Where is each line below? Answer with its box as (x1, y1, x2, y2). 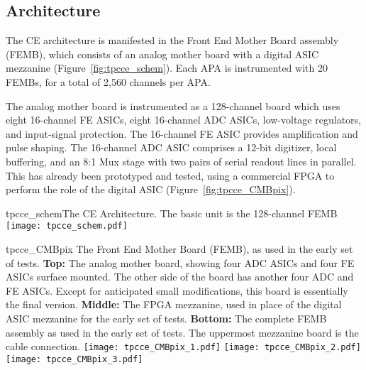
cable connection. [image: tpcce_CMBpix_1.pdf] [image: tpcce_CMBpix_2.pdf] (6, 339, 361, 354)
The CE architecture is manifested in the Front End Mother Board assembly (6, 33, 339, 48)
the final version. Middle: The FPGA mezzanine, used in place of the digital (6, 297, 342, 312)
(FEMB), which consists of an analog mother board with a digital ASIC (6, 46, 319, 61)
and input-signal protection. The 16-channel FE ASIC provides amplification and (6, 126, 358, 141)
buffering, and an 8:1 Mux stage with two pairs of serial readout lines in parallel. (6, 153, 357, 168)
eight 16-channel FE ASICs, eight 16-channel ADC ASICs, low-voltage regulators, (6, 112, 361, 127)
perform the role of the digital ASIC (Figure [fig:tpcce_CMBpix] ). (6, 182, 296, 197)
